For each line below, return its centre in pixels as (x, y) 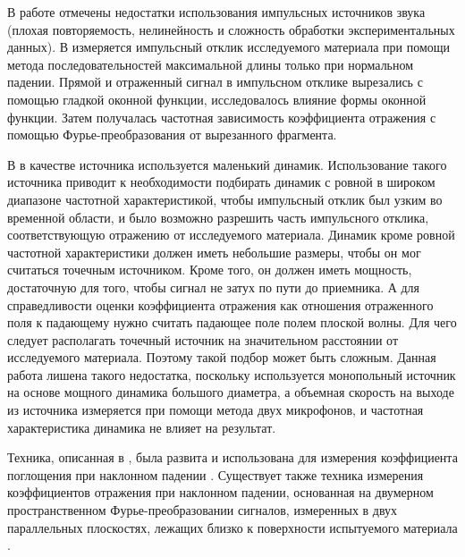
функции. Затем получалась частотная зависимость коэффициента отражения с (222, 117)
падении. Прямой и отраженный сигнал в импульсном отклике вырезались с (215, 82)
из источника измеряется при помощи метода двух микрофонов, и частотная (216, 410)
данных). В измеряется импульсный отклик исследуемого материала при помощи (229, 47)
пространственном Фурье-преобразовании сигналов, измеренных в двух (203, 510)
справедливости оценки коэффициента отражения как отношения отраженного (220, 304)
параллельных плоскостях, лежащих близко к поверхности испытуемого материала (232, 527)
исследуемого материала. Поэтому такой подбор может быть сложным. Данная (222, 357)
